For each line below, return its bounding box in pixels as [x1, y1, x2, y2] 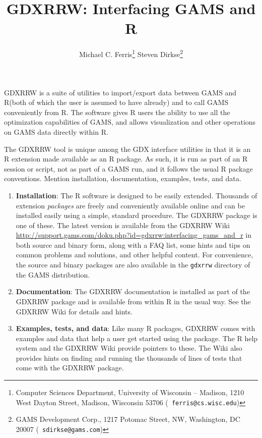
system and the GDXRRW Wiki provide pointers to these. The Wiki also [16, 343, 242, 353]
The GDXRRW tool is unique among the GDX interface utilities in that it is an [4, 143, 251, 154]
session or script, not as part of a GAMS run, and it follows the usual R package [4, 163, 253, 174]
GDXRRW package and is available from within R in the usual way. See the [16, 296, 251, 306]
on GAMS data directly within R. [4, 126, 108, 137]
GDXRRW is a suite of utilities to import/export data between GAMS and [4, 87, 237, 97]
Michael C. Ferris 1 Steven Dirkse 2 [79, 47, 183, 59]
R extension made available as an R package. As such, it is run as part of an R [4, 153, 248, 164]
